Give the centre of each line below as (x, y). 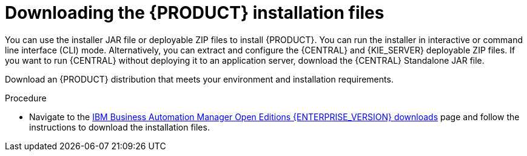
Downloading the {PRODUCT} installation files (195, 13)
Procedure (26, 98)
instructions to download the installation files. (119, 127)
